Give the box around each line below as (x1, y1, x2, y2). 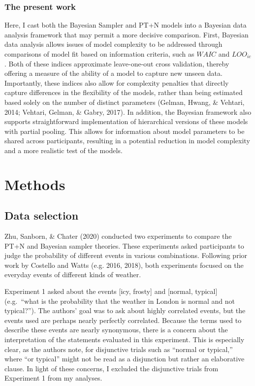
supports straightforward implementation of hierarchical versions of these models (4, 116, 248, 127)
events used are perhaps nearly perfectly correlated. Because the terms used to (4, 315, 242, 325)
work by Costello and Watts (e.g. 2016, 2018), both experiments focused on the (4, 259, 244, 270)
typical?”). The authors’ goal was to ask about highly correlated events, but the (4, 305, 246, 316)
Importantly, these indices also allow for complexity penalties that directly (4, 77, 229, 88)
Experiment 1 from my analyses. (4, 373, 102, 383)
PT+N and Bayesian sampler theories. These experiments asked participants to (4, 240, 244, 251)
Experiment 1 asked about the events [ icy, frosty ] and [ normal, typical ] (4, 286, 218, 296)
